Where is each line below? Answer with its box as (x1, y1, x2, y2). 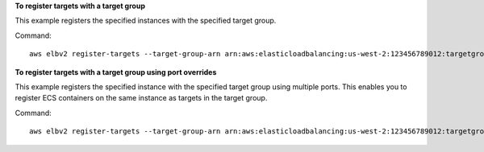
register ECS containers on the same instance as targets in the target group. (15, 93, 268, 103)
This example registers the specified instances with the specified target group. (15, 16, 277, 26)
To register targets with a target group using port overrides (15, 67, 217, 76)
